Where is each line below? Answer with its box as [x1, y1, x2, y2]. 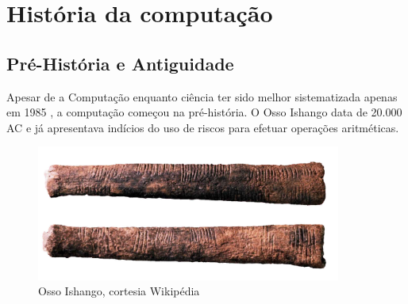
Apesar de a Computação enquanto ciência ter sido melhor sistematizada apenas [6, 88, 398, 104]
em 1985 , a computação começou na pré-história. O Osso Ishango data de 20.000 [6, 104, 402, 120]
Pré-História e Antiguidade [6, 51, 234, 75]
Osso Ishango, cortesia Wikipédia [38, 283, 200, 299]
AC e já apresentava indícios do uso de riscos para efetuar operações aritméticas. [6, 119, 399, 135]
